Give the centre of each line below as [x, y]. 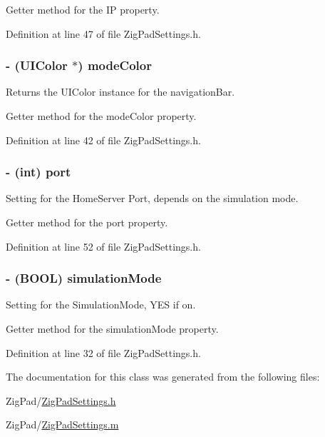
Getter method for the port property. [87, 222]
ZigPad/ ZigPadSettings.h [61, 400]
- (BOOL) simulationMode [84, 278]
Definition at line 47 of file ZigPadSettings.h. [103, 33]
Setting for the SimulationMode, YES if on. [101, 305]
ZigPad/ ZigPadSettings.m [62, 425]
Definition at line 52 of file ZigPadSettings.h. [103, 246]
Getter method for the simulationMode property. [112, 328]
